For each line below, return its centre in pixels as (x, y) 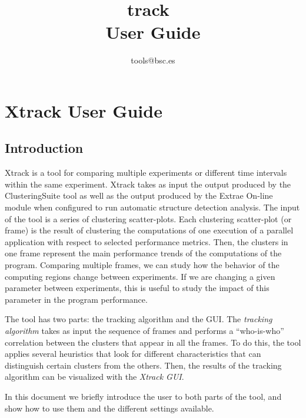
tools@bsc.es (153, 60)
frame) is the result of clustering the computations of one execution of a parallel (149, 230)
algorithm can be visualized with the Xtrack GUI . (94, 377)
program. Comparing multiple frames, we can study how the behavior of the (142, 265)
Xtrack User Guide (84, 110)
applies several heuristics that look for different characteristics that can (133, 354)
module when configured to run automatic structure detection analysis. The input (152, 207)
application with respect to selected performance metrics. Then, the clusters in (147, 241)
